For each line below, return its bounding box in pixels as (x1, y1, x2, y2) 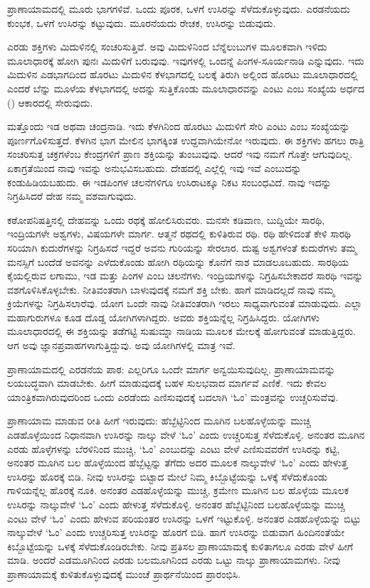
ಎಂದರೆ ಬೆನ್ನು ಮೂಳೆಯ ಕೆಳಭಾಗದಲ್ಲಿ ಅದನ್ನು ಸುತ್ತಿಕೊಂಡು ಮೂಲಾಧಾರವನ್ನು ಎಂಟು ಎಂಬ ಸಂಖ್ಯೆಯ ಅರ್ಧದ (7, 80, 364, 95)
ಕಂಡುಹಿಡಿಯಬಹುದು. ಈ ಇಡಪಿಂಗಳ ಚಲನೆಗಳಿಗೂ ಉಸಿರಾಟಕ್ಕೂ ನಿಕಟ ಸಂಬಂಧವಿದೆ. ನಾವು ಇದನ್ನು (7, 174, 332, 189)
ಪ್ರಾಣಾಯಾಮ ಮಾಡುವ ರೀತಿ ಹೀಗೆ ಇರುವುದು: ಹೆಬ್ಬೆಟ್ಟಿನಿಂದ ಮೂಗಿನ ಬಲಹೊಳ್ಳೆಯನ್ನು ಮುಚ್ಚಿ (7, 413, 311, 428)
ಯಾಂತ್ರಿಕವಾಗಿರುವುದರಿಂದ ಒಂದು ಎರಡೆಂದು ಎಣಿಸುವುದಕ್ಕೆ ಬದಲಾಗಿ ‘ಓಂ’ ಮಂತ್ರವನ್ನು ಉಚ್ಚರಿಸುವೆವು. (7, 389, 339, 404)
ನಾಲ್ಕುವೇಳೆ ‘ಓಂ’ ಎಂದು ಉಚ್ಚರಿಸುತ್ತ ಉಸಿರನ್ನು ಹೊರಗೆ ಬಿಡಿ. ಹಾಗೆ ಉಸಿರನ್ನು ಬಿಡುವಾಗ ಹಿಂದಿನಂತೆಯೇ (7, 525, 345, 540)
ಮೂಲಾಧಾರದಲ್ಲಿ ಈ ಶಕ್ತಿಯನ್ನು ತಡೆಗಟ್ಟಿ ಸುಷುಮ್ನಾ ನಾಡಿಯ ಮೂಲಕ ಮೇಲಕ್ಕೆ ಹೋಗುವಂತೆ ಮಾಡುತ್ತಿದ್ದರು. (7, 324, 356, 338)
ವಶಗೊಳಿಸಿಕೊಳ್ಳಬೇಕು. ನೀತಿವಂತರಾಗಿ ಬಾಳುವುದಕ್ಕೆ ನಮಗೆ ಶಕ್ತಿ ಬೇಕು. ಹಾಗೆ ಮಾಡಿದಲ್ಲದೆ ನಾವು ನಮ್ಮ (7, 282, 335, 296)
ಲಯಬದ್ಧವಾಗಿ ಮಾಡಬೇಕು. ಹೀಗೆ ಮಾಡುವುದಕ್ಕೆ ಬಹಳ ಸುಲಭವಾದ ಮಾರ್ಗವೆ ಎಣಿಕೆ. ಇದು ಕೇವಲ (7, 375, 327, 390)
